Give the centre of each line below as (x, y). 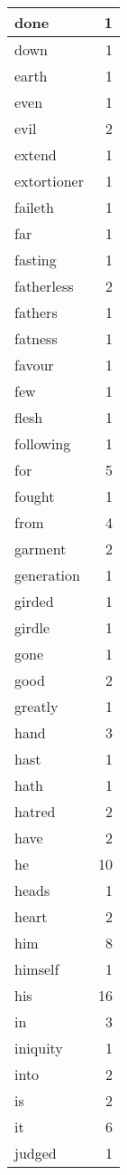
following (43, 443)
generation (47, 575)
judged (36, 1153)
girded (34, 601)
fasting (36, 260)
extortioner (49, 181)
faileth (35, 207)
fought (35, 496)
